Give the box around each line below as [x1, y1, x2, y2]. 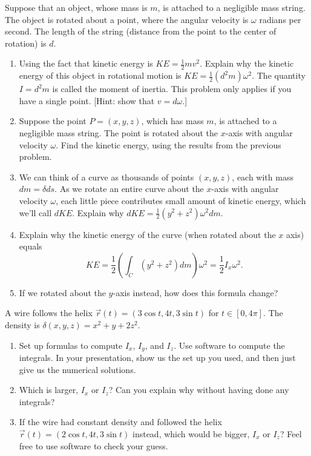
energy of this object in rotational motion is [19, 69, 182, 82]
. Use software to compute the [174, 339, 285, 351]
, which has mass [141, 114, 204, 127]
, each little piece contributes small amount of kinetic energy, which [56, 194, 306, 207]
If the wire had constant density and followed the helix [19, 415, 222, 428]
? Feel [280, 427, 302, 440]
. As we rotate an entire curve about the [54, 182, 204, 195]
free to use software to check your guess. [19, 439, 168, 452]
